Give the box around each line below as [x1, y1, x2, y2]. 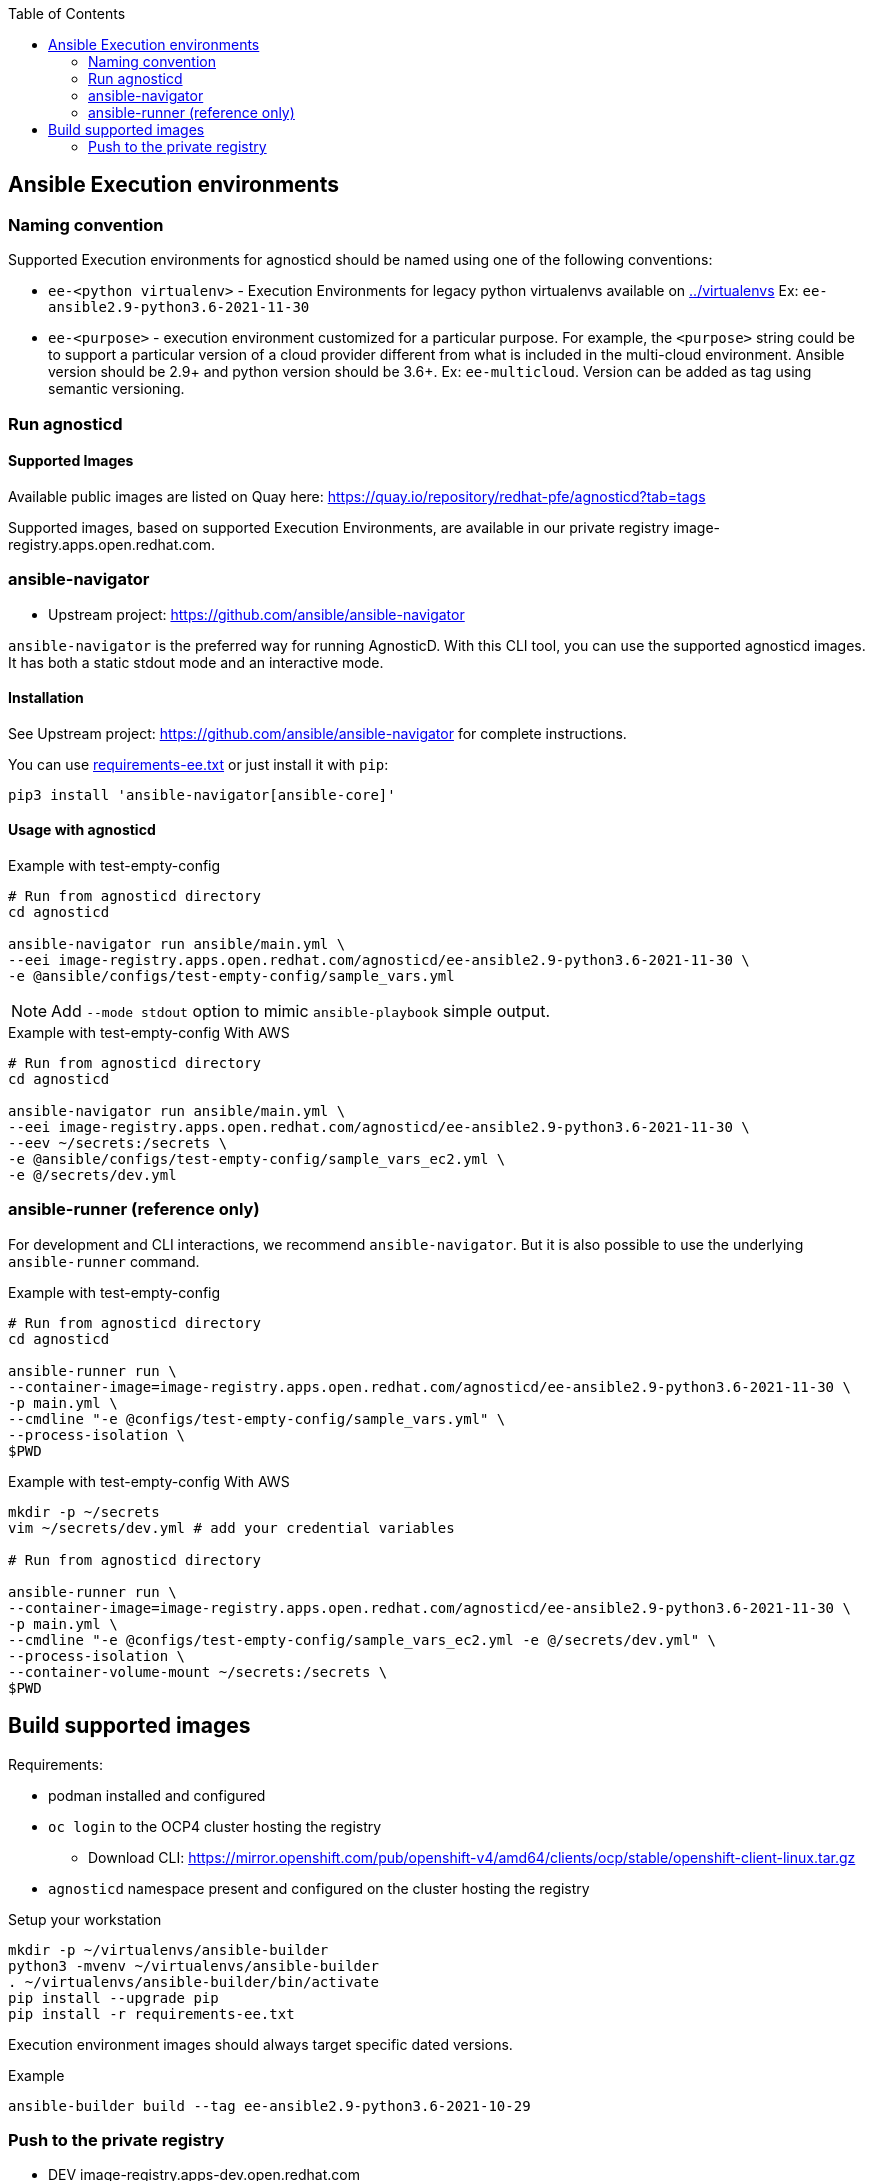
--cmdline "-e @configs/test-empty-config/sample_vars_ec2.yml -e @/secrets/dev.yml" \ [8, 1631, 717, 1648]
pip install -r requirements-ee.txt [8, 2005, 295, 2022]
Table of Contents [8, 5, 126, 22]
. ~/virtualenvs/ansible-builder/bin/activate [8, 1973, 379, 1990]
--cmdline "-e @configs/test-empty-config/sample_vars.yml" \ [8, 1410, 506, 1427]
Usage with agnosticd [8, 821, 156, 839]
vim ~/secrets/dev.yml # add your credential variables [8, 1519, 455, 1536]
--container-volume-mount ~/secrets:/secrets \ [8, 1663, 388, 1680]
